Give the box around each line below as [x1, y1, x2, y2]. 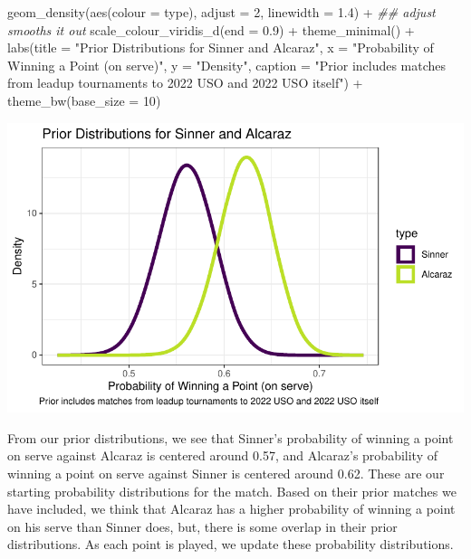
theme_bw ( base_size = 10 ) [7, 90, 161, 109]
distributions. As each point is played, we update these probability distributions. [7, 535, 454, 554]
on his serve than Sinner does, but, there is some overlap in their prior [7, 516, 398, 535]
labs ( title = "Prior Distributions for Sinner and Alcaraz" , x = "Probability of [7, 38, 434, 57]
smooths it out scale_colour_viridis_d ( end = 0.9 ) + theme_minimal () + [7, 20, 415, 39]
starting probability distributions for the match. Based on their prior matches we [7, 481, 457, 500]
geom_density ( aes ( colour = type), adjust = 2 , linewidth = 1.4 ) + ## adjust [7, 3, 436, 21]
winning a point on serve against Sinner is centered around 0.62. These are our [7, 464, 445, 483]
